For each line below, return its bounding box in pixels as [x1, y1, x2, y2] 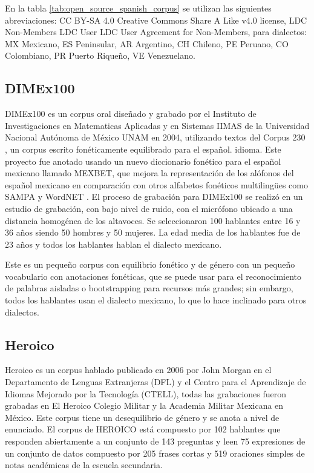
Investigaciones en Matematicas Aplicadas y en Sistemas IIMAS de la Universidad [5, 119, 310, 131]
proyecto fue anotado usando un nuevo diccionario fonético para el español [5, 154, 281, 167]
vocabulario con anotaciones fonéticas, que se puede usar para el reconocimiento [5, 270, 302, 282]
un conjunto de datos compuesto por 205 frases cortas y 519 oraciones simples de [5, 446, 305, 459]
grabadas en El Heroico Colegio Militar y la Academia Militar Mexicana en [5, 399, 284, 412]
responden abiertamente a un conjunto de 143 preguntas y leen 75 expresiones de [5, 435, 306, 448]
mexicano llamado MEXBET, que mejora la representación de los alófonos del [5, 167, 294, 179]
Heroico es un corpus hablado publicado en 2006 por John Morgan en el [5, 363, 272, 376]
